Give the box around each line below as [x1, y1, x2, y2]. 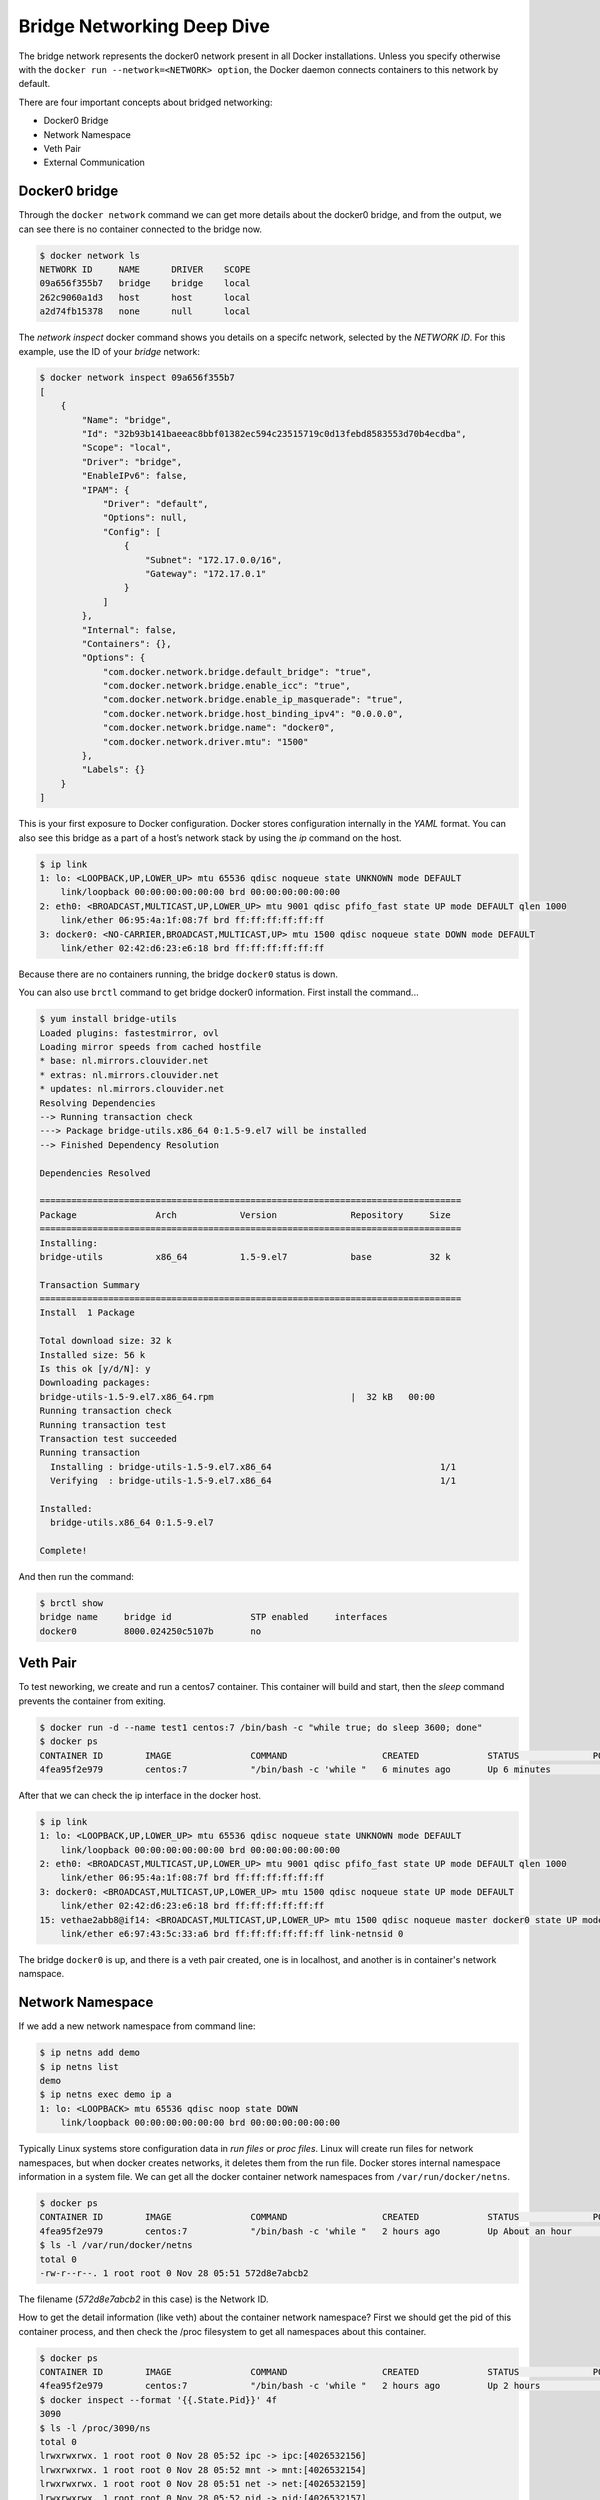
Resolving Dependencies [39, 1097, 157, 1109]
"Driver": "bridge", [81, 456, 183, 467]
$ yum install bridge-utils [39, 1013, 177, 1025]
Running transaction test [39, 1419, 167, 1430]
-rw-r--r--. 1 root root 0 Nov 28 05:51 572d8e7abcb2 [39, 2267, 309, 2279]
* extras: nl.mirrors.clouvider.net [39, 1069, 220, 1080]
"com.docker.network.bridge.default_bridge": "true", [102, 666, 372, 677]
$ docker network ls [39, 250, 140, 261]
